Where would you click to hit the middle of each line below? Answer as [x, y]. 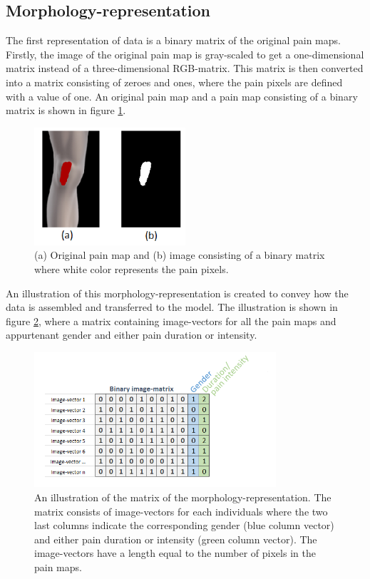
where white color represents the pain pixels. [132, 269]
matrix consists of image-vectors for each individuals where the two [181, 511]
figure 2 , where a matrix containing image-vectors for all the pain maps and [171, 321]
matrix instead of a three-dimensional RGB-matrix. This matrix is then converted [185, 68]
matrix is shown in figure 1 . [66, 110]
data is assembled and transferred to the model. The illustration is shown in [172, 307]
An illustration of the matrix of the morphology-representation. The [183, 497]
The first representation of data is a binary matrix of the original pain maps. [173, 40]
